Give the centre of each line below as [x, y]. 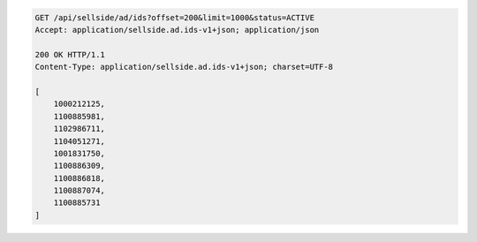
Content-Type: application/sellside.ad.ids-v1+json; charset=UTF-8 [184, 67]
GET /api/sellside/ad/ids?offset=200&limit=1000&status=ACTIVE [175, 17]
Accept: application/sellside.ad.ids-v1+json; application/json [177, 30]
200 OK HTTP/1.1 [70, 54]
